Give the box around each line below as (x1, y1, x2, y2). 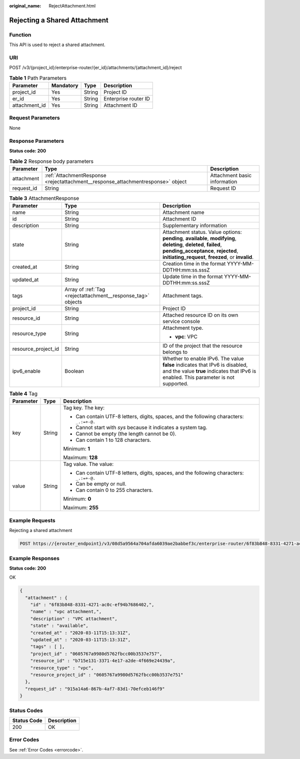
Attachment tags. (162, 292, 203, 299)
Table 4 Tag (9, 390, 37, 397)
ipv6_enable (12, 368, 41, 375)
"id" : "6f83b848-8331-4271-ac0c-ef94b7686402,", (30, 602, 154, 608)
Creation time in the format (162, 261, 226, 268)
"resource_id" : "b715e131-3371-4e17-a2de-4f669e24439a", (30, 658, 175, 664)
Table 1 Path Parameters (9, 74, 67, 81)
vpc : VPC (175, 333, 197, 340)
